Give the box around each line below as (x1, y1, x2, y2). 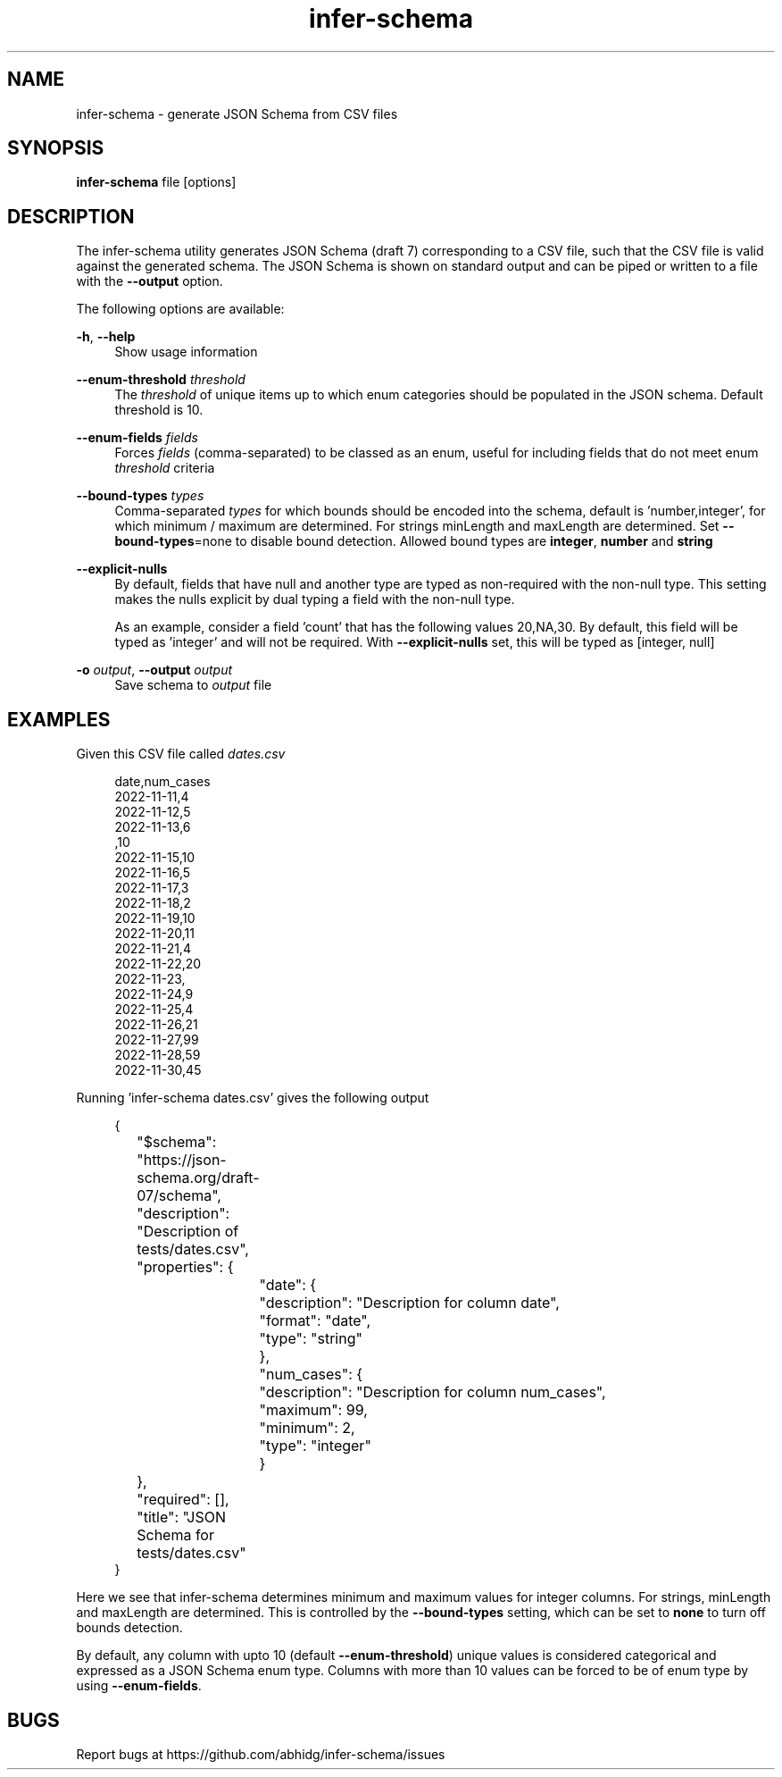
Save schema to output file (114, 677, 272, 693)
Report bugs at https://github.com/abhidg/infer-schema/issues (76, 1746, 445, 1762)
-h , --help (76, 329, 136, 345)
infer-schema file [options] (76, 174, 237, 190)
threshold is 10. (114, 402, 204, 418)
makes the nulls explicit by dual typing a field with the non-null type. (114, 591, 515, 608)
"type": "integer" (259, 1437, 371, 1455)
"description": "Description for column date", (259, 1294, 560, 1312)
